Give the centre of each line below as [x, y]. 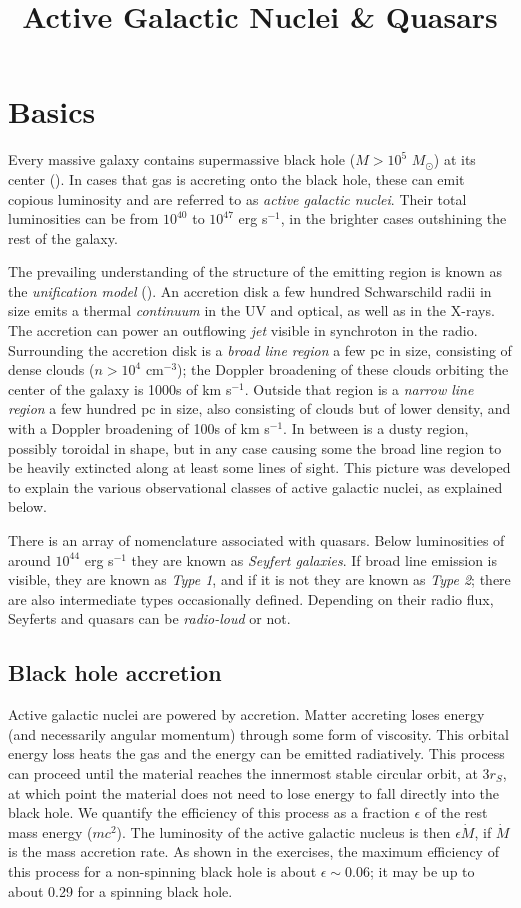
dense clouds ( [51, 369]
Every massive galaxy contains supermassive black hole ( [182, 159]
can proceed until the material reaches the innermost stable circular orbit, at [243, 772]
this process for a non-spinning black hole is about [162, 870]
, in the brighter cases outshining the [393, 218]
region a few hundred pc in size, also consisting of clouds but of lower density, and [259, 408]
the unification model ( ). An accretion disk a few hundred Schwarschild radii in [250, 290]
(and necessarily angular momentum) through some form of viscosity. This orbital [258, 733]
